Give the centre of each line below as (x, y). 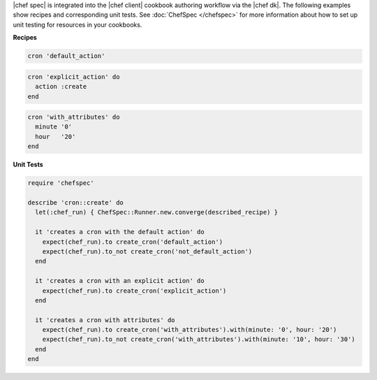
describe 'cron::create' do (75, 203)
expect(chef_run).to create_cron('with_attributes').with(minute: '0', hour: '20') (190, 330)
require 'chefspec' (61, 183)
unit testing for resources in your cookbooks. (77, 24)
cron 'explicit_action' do (74, 76)
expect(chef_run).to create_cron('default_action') (133, 242)
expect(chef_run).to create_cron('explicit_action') (134, 291)
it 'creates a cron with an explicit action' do (120, 281)
